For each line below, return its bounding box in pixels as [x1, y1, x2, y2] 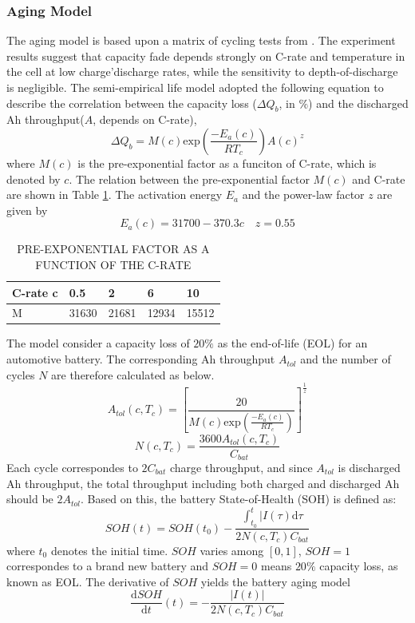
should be [6, 490, 53, 507]
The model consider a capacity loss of [6, 335, 190, 351]
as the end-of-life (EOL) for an [217, 335, 368, 351]
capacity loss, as [319, 558, 398, 574]
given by [6, 201, 48, 218]
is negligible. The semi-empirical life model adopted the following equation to [6, 79, 384, 95]
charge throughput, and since [169, 459, 313, 476]
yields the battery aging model [200, 573, 350, 589]
